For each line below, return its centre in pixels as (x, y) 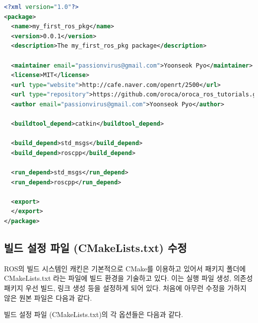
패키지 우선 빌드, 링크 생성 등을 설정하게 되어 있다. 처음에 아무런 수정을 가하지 (125, 288)
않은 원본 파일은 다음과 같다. (48, 297)
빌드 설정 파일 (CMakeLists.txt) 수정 (96, 248)
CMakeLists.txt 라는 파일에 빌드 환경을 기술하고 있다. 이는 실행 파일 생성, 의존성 (129, 278)
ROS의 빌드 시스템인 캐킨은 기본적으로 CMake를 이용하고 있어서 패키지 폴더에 (125, 268)
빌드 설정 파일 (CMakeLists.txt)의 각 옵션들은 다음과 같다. (94, 314)
